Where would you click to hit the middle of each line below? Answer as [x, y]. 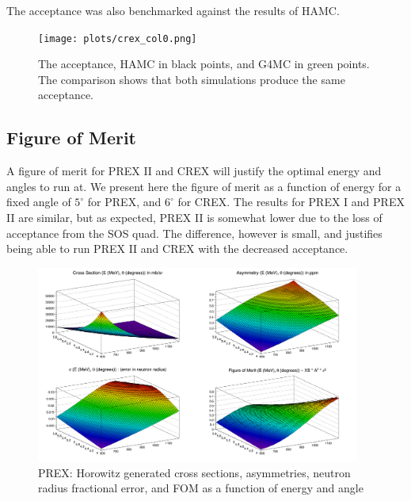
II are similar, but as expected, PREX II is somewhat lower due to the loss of [194, 218]
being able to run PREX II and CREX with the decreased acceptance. [177, 249]
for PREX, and [124, 202]
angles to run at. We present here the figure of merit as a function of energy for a [204, 186]
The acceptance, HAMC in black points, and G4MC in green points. [204, 64]
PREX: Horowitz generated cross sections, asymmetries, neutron [194, 472]
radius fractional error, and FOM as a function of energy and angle [201, 488]
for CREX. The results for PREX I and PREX [291, 202]
